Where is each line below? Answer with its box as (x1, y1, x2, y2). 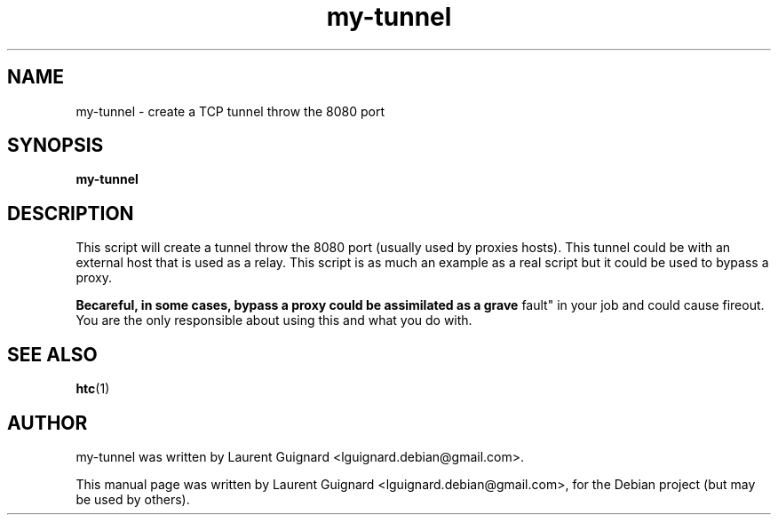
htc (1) (75, 381, 110, 397)
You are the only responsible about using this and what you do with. (75, 312, 472, 328)
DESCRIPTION (7, 202, 134, 225)
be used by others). (75, 491, 190, 507)
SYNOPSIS (7, 134, 104, 157)
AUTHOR (7, 411, 88, 434)
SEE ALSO (7, 343, 98, 366)
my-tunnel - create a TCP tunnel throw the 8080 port (75, 103, 385, 119)
